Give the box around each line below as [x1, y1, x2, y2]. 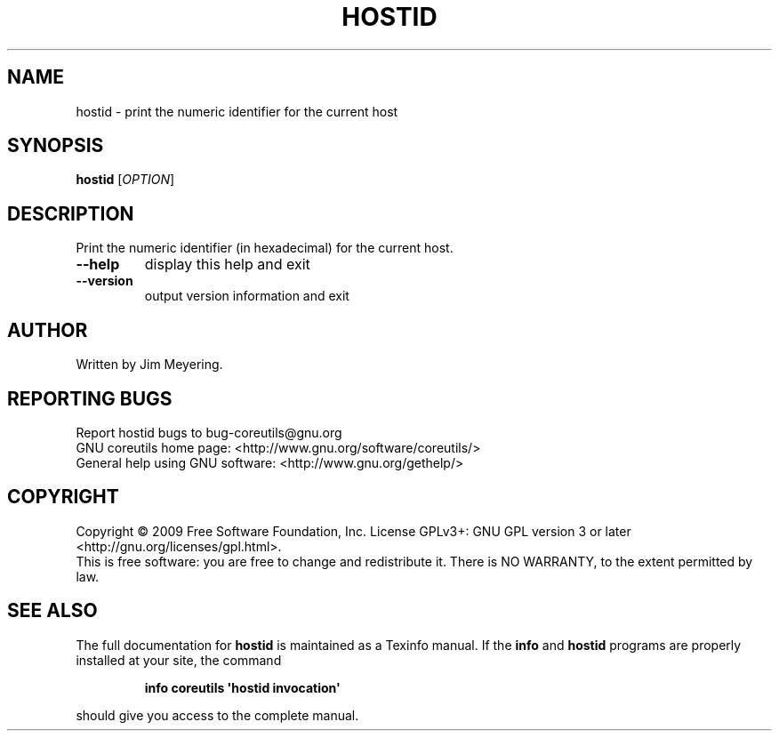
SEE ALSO [7, 599, 98, 622]
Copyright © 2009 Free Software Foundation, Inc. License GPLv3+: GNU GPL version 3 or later [76, 523, 631, 539]
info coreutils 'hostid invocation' [144, 679, 341, 695]
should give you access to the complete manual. [76, 707, 359, 723]
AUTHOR [7, 318, 88, 341]
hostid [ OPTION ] [76, 172, 175, 188]
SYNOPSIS [7, 134, 104, 157]
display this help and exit [144, 255, 310, 274]
